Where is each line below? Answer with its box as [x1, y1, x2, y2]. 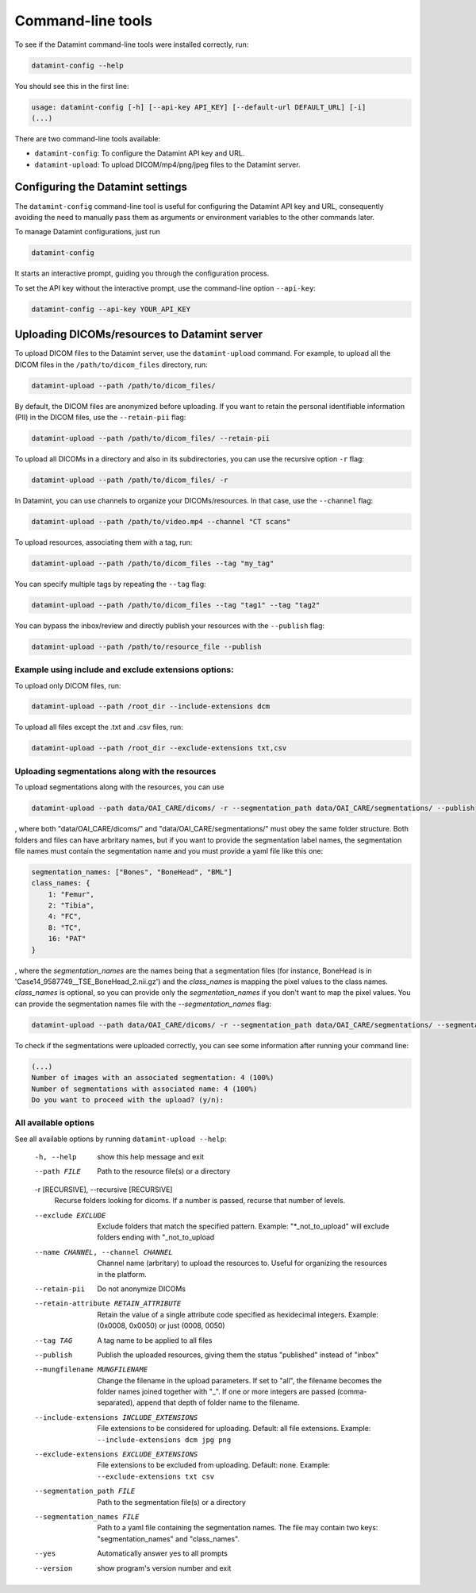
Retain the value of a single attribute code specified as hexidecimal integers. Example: [97, 1309, 378, 1319]
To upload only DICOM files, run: [14, 681, 122, 690]
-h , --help [34, 1152, 77, 1162]
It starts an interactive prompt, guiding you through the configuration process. [14, 268, 270, 278]
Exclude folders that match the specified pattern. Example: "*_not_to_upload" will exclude [97, 1221, 390, 1231]
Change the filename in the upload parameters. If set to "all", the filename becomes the [97, 1375, 382, 1385]
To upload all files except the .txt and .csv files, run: [14, 723, 184, 732]
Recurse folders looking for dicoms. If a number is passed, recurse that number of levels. [54, 1196, 346, 1205]
